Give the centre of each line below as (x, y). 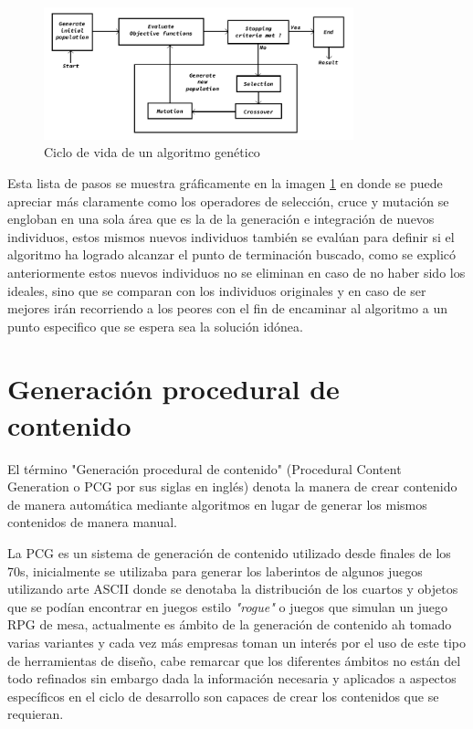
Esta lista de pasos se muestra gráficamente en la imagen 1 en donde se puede (225, 182)
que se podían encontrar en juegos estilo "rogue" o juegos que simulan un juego (227, 606)
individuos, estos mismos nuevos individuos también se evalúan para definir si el (231, 236)
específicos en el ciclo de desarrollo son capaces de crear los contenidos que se (223, 696)
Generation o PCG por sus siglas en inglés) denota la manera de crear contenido (232, 486)
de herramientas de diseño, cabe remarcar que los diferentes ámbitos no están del (234, 660)
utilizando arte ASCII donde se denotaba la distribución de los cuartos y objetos (233, 589)
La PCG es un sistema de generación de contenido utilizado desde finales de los (229, 552)
